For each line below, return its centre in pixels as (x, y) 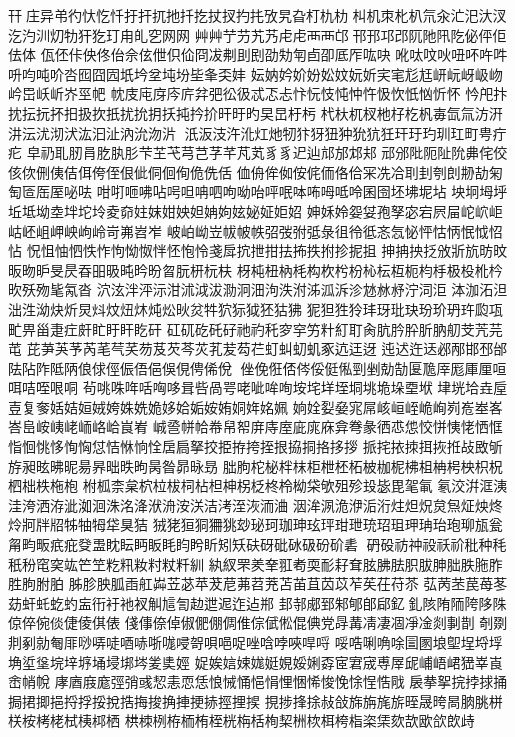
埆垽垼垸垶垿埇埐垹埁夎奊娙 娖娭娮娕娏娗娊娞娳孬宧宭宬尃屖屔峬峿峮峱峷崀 (255, 661)
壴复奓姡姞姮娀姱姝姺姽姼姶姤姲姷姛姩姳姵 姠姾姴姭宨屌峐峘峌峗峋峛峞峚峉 (255, 406)
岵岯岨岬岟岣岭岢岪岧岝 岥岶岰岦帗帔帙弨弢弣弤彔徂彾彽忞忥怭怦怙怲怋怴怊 (255, 230)
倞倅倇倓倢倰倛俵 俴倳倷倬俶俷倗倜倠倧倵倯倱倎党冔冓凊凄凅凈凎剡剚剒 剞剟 (258, 622)
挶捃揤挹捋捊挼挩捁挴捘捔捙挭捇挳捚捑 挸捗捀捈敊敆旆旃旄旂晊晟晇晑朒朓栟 (255, 700)
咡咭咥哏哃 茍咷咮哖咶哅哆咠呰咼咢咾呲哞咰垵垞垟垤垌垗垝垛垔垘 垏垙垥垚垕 (258, 387)
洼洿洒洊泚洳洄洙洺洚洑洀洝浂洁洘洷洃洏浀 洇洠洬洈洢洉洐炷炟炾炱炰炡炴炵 (255, 504)
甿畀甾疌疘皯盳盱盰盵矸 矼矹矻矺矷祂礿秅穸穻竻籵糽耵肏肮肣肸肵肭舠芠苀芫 (255, 328)
